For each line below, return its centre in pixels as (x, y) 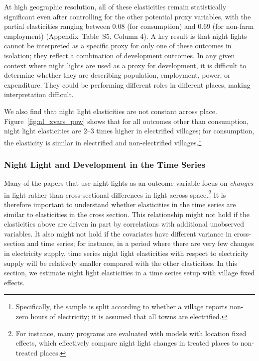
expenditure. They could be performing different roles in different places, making (127, 84)
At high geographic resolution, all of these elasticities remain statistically (115, 6)
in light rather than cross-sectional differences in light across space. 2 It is (115, 194)
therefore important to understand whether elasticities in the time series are (120, 204)
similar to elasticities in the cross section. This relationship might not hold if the (127, 214)
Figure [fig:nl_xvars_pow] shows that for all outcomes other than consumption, (127, 121)
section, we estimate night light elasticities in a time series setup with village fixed (129, 273)
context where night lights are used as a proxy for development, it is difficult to (125, 65)
